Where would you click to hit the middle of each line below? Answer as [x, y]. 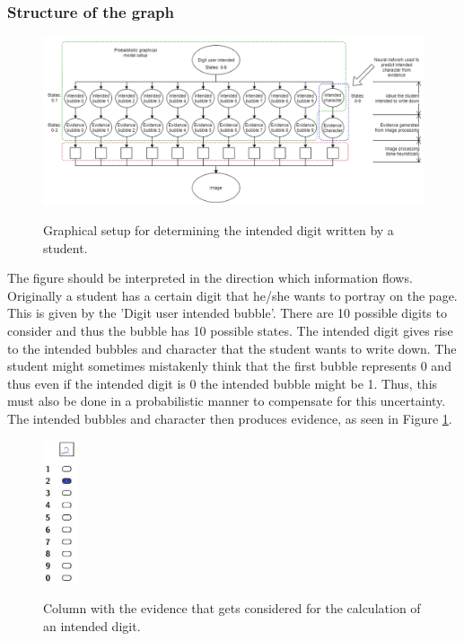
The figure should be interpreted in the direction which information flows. [210, 278]
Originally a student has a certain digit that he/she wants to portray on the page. [232, 295]
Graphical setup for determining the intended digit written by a [219, 229]
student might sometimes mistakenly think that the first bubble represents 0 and [229, 366]
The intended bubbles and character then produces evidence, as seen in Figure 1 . [230, 418]
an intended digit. [92, 626]
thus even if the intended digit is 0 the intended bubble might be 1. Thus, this [223, 383]
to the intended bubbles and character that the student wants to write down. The [232, 348]
